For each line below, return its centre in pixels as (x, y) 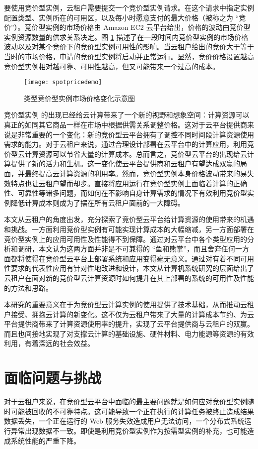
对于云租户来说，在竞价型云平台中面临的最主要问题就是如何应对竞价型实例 (126, 401)
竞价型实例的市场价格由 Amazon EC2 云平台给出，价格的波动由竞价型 (137, 27)
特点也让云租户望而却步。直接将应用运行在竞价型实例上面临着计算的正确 (129, 183)
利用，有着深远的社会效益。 (49, 343)
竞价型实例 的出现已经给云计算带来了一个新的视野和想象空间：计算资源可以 (127, 115)
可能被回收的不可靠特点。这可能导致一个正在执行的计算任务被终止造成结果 (132, 411)
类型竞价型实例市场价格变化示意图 (79, 98)
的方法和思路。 (28, 287)
